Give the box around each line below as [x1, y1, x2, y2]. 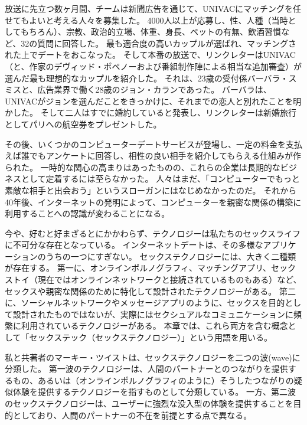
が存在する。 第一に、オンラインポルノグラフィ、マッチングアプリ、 [5, 261, 272, 274]
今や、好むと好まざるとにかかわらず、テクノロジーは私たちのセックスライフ [5, 227, 301, 239]
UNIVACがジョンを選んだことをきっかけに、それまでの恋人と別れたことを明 [5, 94, 302, 107]
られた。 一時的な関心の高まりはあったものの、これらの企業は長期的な [5, 161, 280, 173]
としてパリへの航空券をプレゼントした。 [5, 117, 162, 130]
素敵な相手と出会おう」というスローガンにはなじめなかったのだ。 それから [5, 184, 297, 196]
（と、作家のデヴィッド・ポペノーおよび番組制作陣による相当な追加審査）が [5, 60, 302, 72]
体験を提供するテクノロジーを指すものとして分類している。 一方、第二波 [12, 385, 296, 398]
